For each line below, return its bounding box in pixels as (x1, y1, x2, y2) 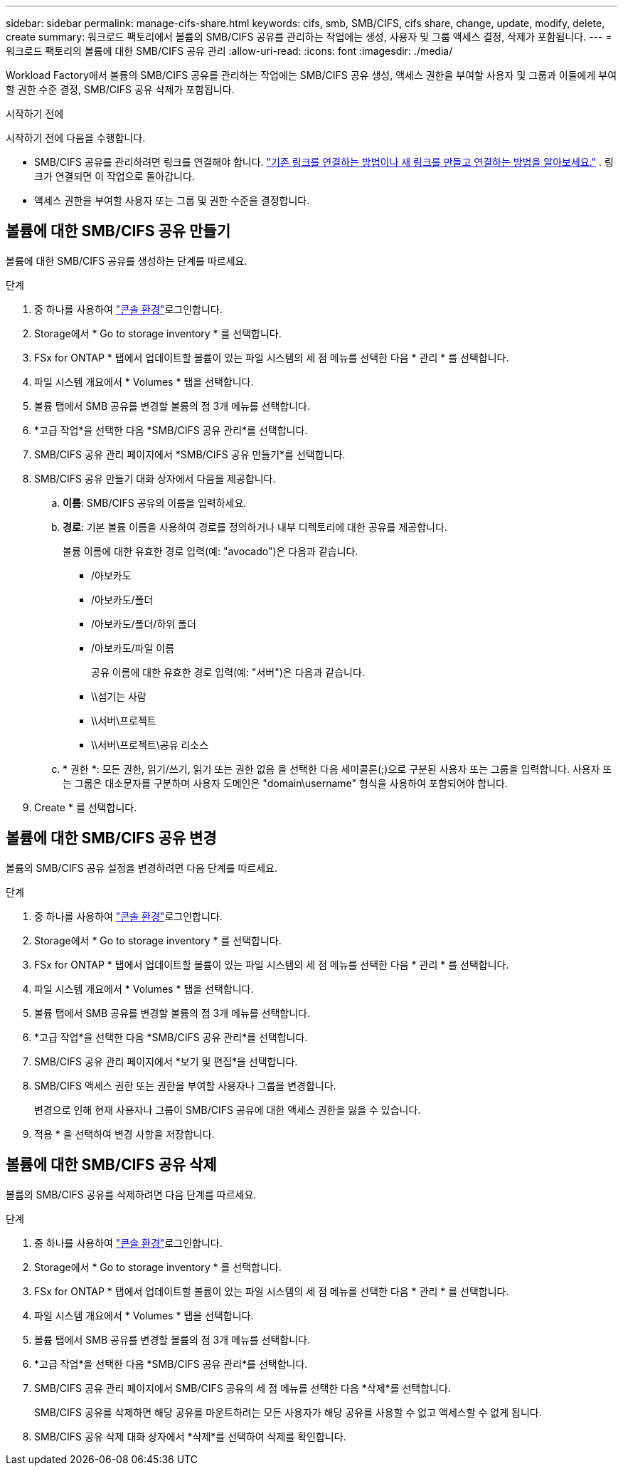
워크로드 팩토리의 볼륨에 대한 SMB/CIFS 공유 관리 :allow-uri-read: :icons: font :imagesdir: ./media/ (6, 45, 453, 57)
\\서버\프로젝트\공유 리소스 (91, 738, 209, 751)
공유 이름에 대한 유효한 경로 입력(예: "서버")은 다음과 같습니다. (91, 665, 365, 678)
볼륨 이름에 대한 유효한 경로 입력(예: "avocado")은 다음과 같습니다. (63, 544, 358, 557)
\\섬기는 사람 (91, 690, 147, 702)
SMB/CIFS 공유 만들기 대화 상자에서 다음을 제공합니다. (34, 472, 276, 485)
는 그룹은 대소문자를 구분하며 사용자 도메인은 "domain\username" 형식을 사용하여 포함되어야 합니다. (63, 776, 508, 789)
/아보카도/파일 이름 (91, 641, 175, 654)
